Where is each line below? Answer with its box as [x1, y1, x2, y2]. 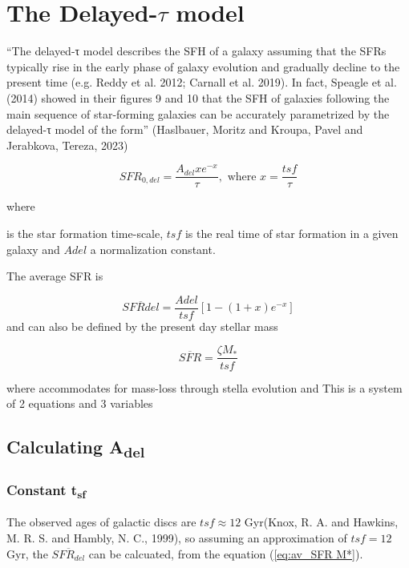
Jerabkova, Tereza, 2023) [6, 136, 128, 153]
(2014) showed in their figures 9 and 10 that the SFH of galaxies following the [6, 89, 390, 106]
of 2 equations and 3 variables [6, 395, 153, 412]
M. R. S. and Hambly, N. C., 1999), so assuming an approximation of [6, 530, 347, 546]
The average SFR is [6, 268, 103, 284]
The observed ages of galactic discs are [6, 514, 196, 530]
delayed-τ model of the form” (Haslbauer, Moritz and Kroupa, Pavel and [6, 121, 363, 138]
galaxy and [6, 240, 60, 257]
